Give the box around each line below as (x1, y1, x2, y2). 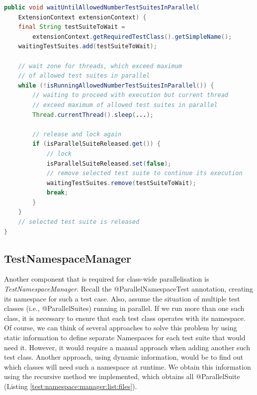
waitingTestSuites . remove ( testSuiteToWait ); (46, 179, 196, 187)
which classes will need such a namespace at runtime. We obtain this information (4, 361, 251, 372)
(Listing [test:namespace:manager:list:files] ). (4, 381, 137, 391)
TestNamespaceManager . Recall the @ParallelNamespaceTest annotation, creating (4, 284, 254, 294)
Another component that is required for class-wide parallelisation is (4, 274, 209, 284)
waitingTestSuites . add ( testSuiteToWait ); (18, 43, 157, 50)
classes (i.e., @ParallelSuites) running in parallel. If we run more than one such (4, 303, 245, 313)
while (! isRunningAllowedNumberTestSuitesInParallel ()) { (18, 82, 214, 89)
